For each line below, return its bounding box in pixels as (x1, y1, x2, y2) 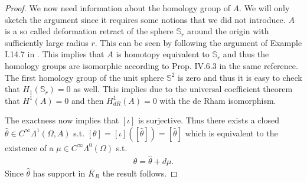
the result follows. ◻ (102, 166, 178, 179)
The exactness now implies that (5, 114, 119, 126)
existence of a (5, 141, 54, 153)
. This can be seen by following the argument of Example (94, 36, 302, 48)
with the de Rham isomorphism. (159, 94, 276, 106)
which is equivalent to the (185, 126, 278, 139)
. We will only (239, 2, 290, 14)
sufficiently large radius (5, 36, 89, 48)
